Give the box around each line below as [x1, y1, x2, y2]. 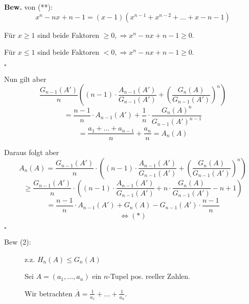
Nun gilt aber [4, 73, 47, 84]
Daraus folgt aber [4, 147, 59, 158]
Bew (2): [4, 236, 31, 247]
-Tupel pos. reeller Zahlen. [108, 271, 190, 281]
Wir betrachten [25, 288, 73, 298]
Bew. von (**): [4, 2, 53, 12]
